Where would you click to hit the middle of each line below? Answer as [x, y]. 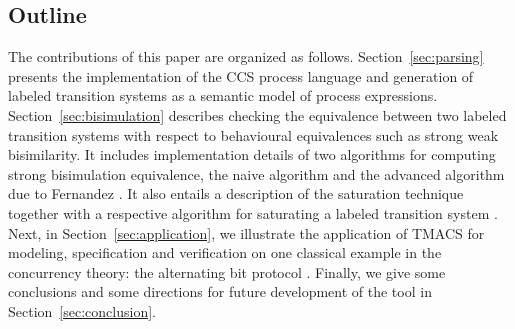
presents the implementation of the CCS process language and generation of [241, 75]
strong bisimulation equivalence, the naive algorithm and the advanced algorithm [256, 173]
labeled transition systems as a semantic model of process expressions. [223, 95]
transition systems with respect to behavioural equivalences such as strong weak [253, 134]
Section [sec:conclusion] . [82, 310]
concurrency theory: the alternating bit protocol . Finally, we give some [227, 271]
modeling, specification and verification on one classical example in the [225, 252]
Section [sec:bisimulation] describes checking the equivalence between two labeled [257, 114]
